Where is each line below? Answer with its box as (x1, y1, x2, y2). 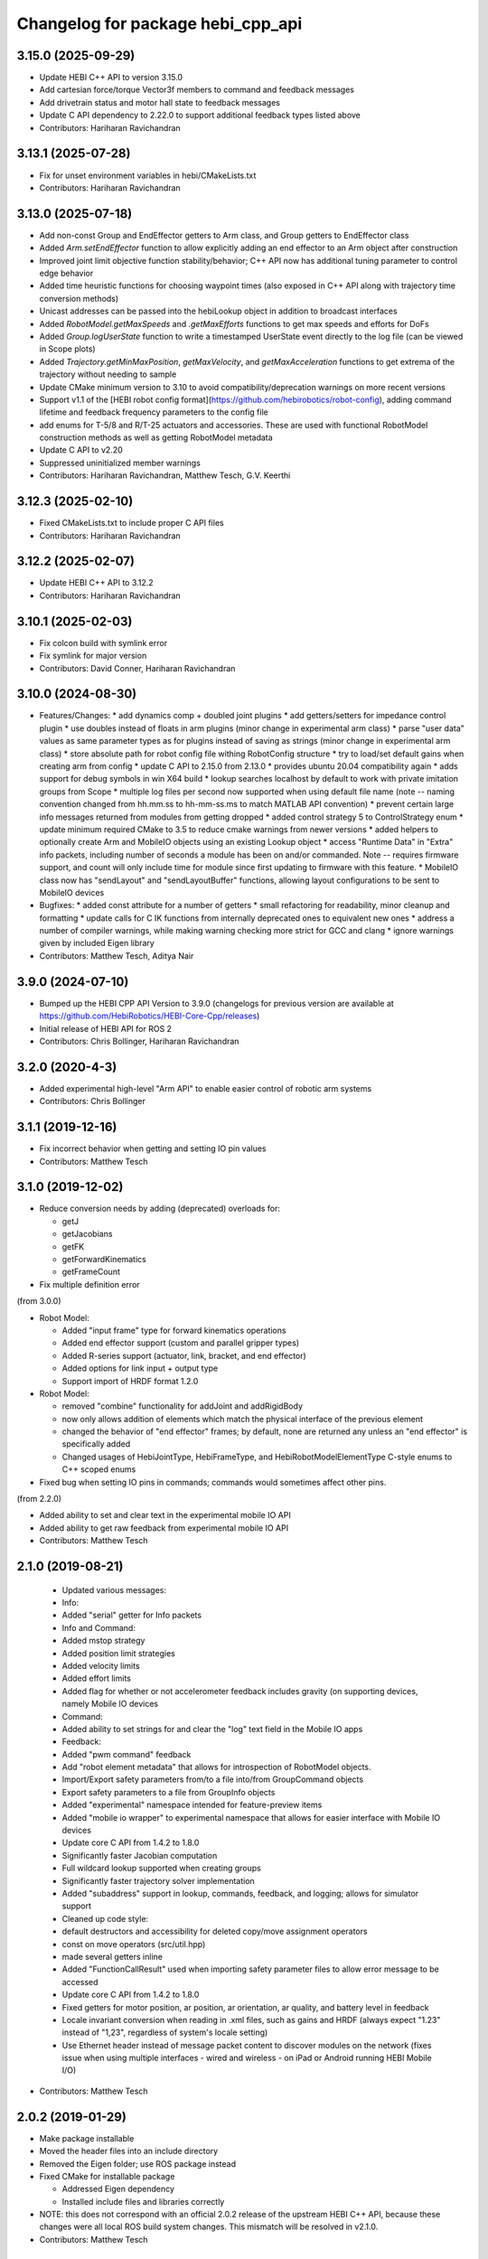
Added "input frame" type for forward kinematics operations (61, 1325, 286, 1336)
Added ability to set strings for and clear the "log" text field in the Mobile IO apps (61, 1723, 363, 1734)
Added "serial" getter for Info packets (61, 1609, 202, 1621)
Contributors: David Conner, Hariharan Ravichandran (39, 662, 236, 673)
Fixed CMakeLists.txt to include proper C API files (39, 518, 225, 529)
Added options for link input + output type (61, 1363, 219, 1373)
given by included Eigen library (39, 938, 155, 949)
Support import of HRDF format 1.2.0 (61, 1375, 199, 1386)
